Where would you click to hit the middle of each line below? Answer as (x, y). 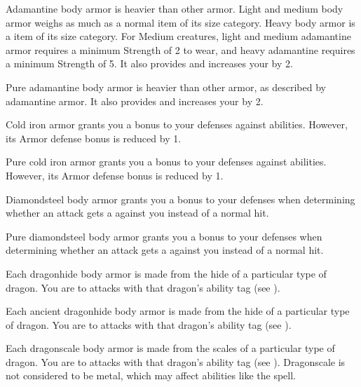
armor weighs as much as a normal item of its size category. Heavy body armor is (180, 22)
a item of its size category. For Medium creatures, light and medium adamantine (178, 36)
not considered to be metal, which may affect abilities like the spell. (151, 375)
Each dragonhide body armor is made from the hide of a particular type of (166, 273)
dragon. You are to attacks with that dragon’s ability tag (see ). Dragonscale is (176, 361)
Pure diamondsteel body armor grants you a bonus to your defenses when (164, 236)
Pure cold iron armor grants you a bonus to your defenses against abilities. (166, 162)
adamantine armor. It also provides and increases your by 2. (135, 101)
